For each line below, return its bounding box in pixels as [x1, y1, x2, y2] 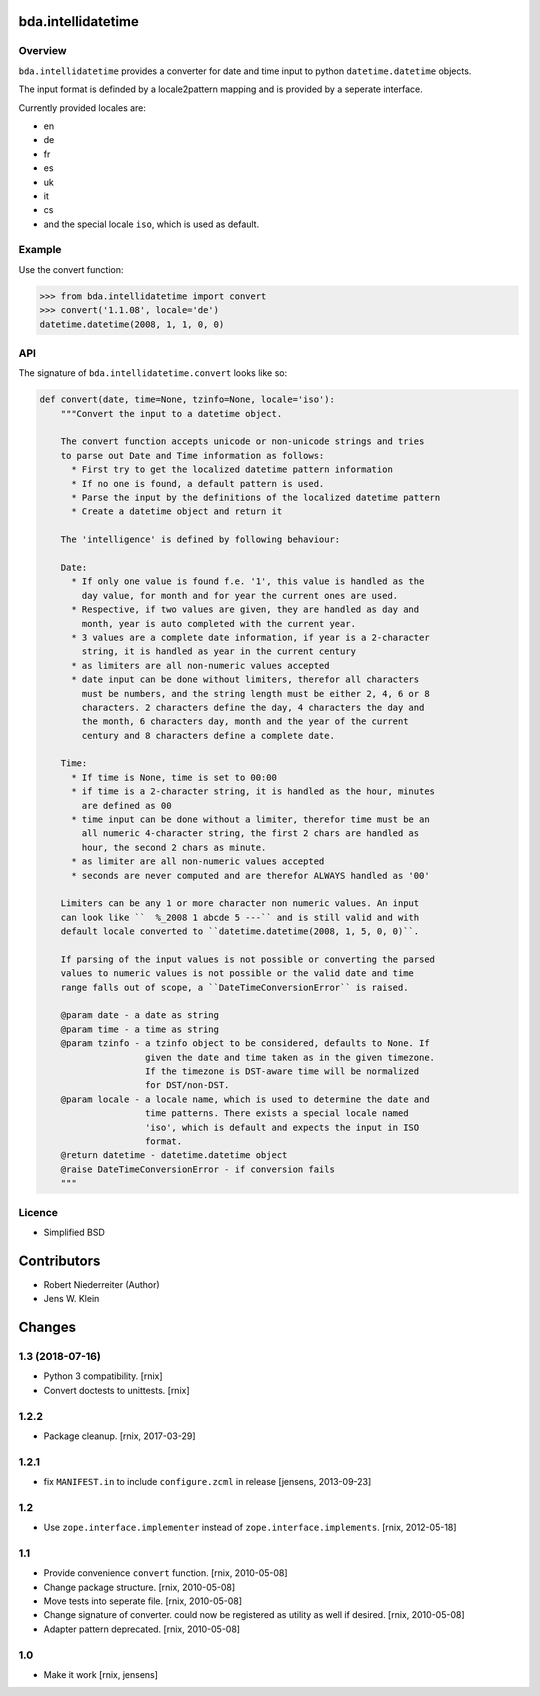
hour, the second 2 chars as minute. [81, 841, 267, 853]
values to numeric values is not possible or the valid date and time [60, 968, 415, 979]
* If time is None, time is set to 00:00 [71, 771, 277, 783]
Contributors [18, 1252, 101, 1269]
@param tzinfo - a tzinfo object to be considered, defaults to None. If [60, 1038, 430, 1049]
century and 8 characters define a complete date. [81, 730, 335, 741]
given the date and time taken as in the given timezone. [145, 1051, 435, 1063]
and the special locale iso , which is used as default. [43, 218, 260, 230]
